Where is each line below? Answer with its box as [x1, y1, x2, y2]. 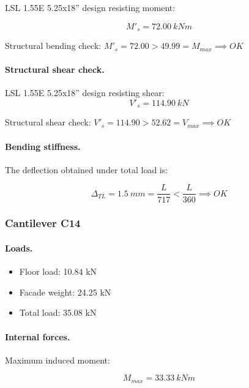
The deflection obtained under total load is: [5, 163, 168, 176]
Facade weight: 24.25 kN [19, 285, 111, 298]
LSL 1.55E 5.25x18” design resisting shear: [5, 86, 165, 99]
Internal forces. [5, 330, 70, 343]
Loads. [5, 241, 33, 254]
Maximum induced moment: [5, 353, 110, 366]
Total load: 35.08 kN [19, 306, 97, 319]
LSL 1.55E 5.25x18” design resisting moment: [5, 1, 176, 13]
